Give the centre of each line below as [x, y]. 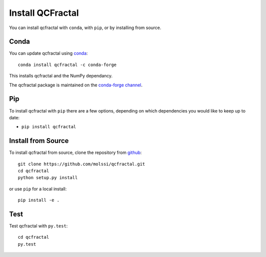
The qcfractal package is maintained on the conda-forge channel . [76, 85]
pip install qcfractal [49, 127]
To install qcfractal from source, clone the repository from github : [76, 152]
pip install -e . [39, 200]
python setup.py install [48, 178]
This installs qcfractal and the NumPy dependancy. [61, 76]
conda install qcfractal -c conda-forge [67, 65]
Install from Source [39, 141]
